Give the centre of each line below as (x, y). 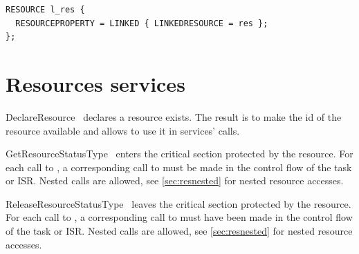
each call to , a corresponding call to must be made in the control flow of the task (179, 167)
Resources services (95, 83)
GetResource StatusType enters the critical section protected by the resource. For (179, 154)
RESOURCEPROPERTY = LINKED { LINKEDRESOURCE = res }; (142, 23)
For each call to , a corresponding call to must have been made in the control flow (179, 217)
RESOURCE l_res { (45, 10)
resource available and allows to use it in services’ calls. (123, 130)
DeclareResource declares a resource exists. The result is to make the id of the (174, 116)
